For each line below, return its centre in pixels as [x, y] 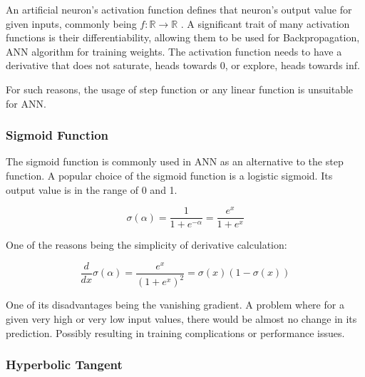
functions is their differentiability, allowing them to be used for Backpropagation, [183, 37]
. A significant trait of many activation [265, 23]
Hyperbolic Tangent [64, 365]
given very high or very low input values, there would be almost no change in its [181, 318]
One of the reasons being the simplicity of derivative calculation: [146, 245]
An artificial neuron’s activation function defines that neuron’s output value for [179, 9]
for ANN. [26, 103]
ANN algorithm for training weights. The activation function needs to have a [174, 51]
